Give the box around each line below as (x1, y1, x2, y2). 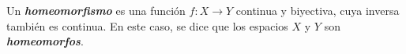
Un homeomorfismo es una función (6, 2, 186, 18)
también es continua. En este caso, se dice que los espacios (6, 17, 288, 34)
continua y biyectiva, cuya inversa (235, 2, 400, 18)
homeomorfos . (6, 33, 84, 49)
